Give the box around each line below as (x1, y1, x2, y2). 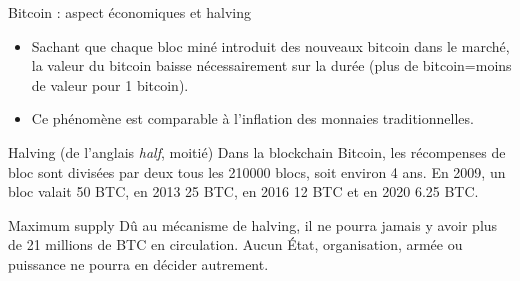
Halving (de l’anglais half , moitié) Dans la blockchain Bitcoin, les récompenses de (8, 141, 506, 162)
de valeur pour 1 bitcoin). (31, 74, 189, 95)
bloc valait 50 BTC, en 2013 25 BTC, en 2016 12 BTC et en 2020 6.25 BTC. (8, 181, 479, 202)
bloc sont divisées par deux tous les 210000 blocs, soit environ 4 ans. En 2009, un (8, 161, 506, 182)
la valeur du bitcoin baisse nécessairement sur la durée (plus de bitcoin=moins (31, 55, 512, 76)
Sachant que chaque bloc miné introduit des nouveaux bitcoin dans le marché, (31, 35, 510, 56)
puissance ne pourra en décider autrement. (8, 253, 269, 274)
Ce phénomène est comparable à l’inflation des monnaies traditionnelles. (31, 108, 474, 129)
